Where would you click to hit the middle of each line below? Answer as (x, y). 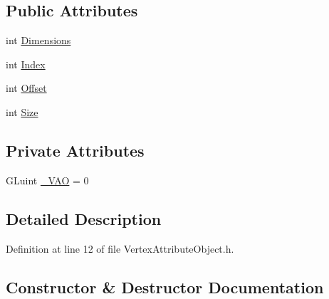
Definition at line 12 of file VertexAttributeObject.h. (120, 248)
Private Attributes (75, 150)
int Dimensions (38, 40)
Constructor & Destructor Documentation (165, 287)
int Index (26, 64)
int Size (22, 111)
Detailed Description (84, 218)
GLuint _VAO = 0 (47, 180)
